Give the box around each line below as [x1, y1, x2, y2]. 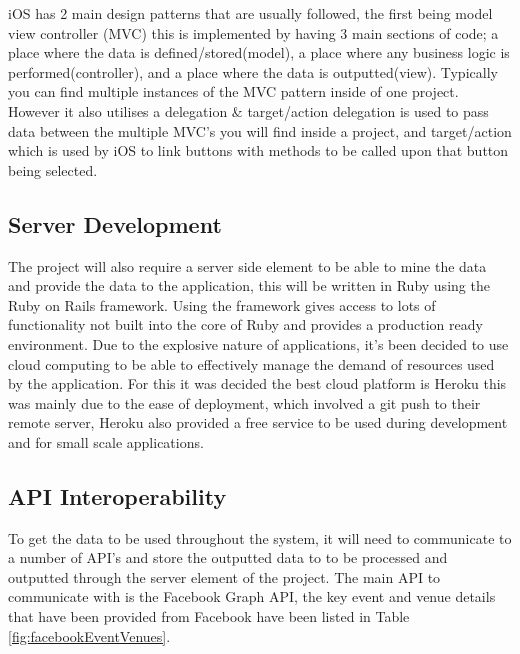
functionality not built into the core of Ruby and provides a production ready [8, 314, 483, 335]
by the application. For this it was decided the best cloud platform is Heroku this [8, 373, 507, 394]
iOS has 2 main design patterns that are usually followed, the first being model [8, 3, 493, 23]
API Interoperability [8, 480, 227, 511]
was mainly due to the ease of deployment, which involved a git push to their [8, 392, 481, 413]
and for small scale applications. [8, 431, 204, 452]
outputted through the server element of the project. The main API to [8, 566, 441, 587]
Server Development [8, 208, 222, 239]
